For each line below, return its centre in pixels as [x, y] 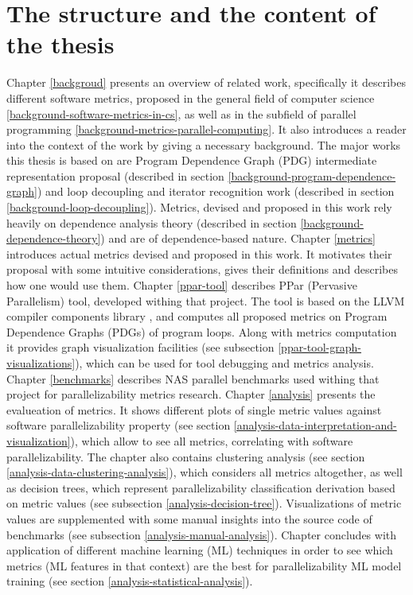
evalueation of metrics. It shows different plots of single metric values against [194, 409]
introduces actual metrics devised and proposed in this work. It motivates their [199, 253]
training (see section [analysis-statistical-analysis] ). [130, 581]
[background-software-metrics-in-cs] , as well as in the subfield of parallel [181, 113]
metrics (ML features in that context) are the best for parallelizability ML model [204, 565]
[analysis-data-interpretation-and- [315, 425]
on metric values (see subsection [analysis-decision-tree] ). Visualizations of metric [204, 503]
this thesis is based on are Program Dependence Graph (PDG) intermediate [192, 160]
